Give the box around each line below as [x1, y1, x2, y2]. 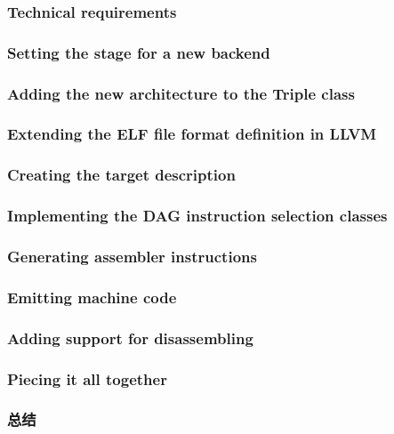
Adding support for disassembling [7, 326, 253, 349]
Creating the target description [7, 164, 236, 186]
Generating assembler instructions [7, 245, 257, 267]
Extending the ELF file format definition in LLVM [7, 123, 377, 145]
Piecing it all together [7, 367, 167, 390]
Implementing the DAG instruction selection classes [7, 205, 388, 227]
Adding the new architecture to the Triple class [7, 82, 355, 104]
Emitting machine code [7, 285, 177, 308]
